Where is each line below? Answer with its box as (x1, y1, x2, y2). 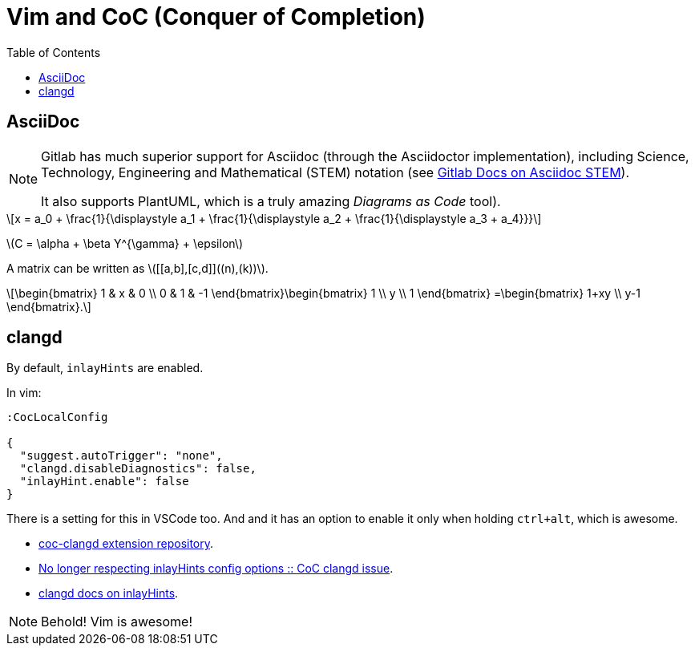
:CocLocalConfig (6, 411, 108, 424)
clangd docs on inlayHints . (38, 586, 179, 601)
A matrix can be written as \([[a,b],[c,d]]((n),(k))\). (6, 261, 269, 275)
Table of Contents (6, 45, 101, 59)
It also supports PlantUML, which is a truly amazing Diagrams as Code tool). (41, 192, 501, 209)
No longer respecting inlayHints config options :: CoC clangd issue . (38, 561, 394, 576)
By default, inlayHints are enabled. (6, 361, 204, 375)
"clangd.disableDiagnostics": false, (19, 462, 257, 476)
